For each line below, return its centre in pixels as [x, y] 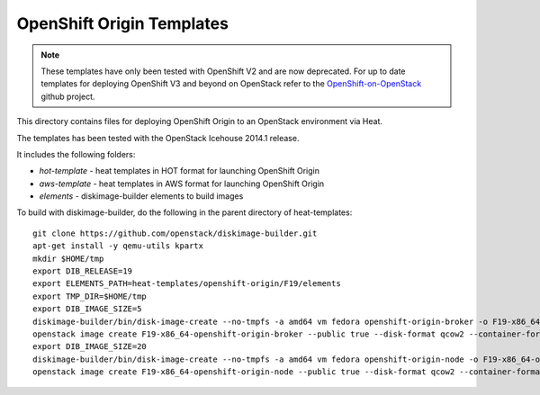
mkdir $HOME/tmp [68, 258]
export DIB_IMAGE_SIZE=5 [87, 309]
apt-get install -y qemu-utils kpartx [118, 246]
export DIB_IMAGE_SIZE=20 [90, 347]
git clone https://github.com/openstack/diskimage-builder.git [175, 233]
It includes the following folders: [76, 154]
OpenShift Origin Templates [123, 23]
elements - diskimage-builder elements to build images [141, 196]
